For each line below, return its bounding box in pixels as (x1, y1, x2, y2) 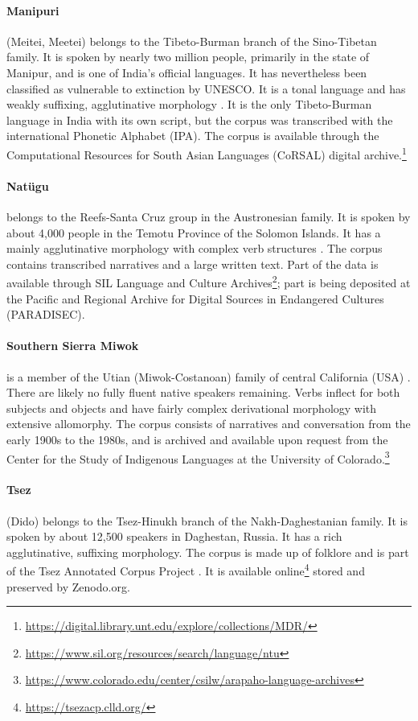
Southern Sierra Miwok (6, 337, 139, 354)
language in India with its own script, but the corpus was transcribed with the (6, 111, 393, 128)
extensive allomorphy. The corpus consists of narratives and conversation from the (6, 415, 411, 432)
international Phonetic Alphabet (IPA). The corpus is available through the (6, 127, 379, 144)
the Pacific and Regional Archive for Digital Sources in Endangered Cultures (6, 290, 384, 307)
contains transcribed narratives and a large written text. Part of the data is (6, 255, 379, 272)
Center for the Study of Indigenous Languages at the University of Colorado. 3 (6, 447, 390, 467)
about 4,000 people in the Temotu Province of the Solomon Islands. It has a (6, 224, 381, 241)
